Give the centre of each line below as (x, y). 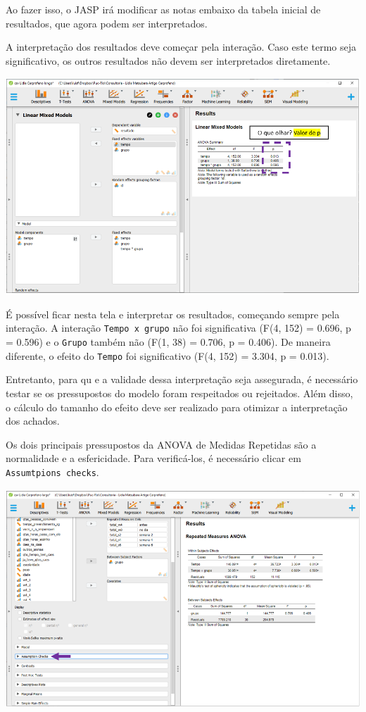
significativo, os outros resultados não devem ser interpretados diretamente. (168, 60)
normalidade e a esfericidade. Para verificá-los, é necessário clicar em (153, 458)
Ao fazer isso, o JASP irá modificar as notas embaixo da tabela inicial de (163, 9)
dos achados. (33, 421)
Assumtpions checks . (52, 471)
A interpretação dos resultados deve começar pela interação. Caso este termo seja (181, 47)
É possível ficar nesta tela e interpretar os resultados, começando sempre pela (173, 314)
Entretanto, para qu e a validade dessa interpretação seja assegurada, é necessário (182, 379)
